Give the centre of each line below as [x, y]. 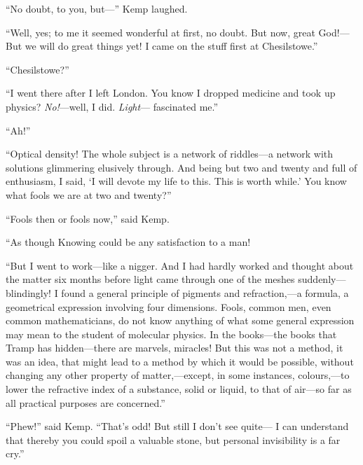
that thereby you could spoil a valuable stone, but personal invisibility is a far [173, 439]
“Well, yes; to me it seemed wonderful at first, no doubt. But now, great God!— [178, 32]
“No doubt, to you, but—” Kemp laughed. [97, 8]
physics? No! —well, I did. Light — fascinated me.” [112, 106]
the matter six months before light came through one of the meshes [150, 279]
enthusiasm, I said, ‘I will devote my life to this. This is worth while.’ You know [176, 181]
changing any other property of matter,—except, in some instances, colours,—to [178, 375]
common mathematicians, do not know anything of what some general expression [180, 320]
